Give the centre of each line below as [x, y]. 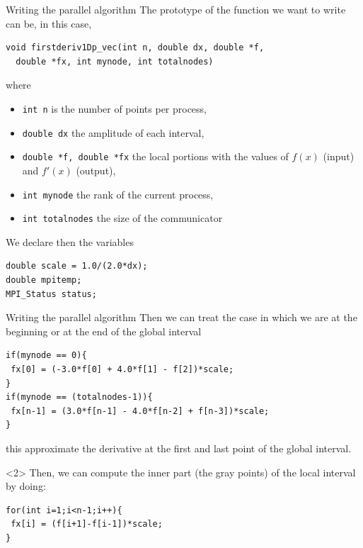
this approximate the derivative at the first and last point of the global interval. [179, 448]
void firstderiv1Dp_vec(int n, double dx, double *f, [135, 48]
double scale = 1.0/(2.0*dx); [77, 266]
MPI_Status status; [51, 294]
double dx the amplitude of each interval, [113, 132]
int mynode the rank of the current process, [118, 194]
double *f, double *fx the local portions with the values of [155, 156]
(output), [96, 170]
